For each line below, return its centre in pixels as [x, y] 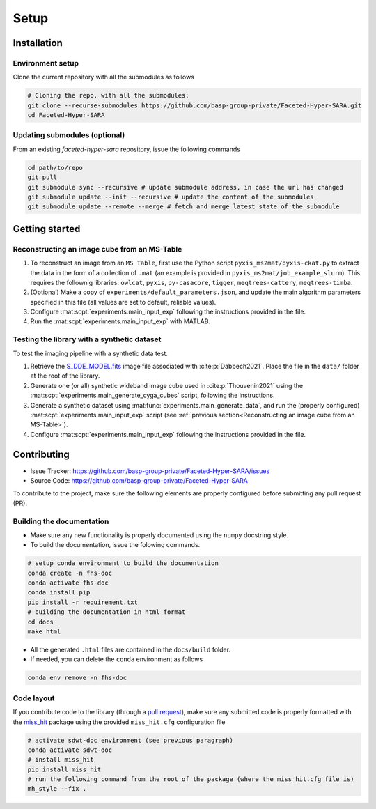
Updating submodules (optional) [69, 135]
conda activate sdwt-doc [70, 750]
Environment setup [46, 63]
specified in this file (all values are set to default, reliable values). [123, 302]
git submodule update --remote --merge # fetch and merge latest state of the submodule [184, 207]
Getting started [47, 229]
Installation [38, 43]
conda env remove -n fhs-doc [77, 678]
